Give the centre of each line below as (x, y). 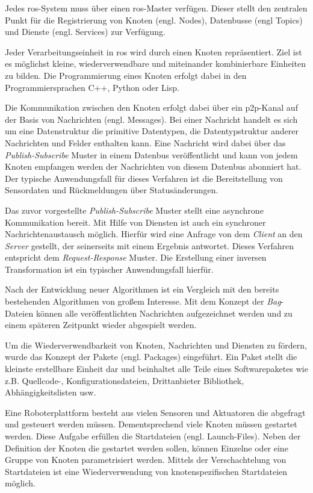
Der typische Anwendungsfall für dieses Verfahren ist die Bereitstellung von (144, 178)
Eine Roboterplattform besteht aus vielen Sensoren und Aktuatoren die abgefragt (155, 412)
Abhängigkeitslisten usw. (51, 392)
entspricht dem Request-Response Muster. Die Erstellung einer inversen (136, 257)
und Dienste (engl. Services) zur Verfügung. (85, 32)
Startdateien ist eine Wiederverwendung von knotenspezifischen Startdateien (146, 471)
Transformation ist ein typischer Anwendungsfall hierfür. (109, 269)
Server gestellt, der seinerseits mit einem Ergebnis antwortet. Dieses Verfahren (149, 245)
